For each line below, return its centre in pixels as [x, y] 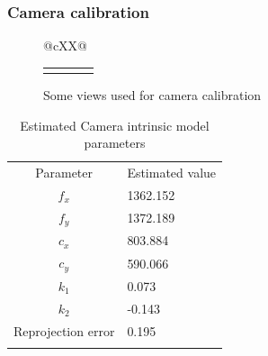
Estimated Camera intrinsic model [115, 125]
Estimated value [172, 173]
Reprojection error [64, 330]
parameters [115, 143]
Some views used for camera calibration [152, 95]
